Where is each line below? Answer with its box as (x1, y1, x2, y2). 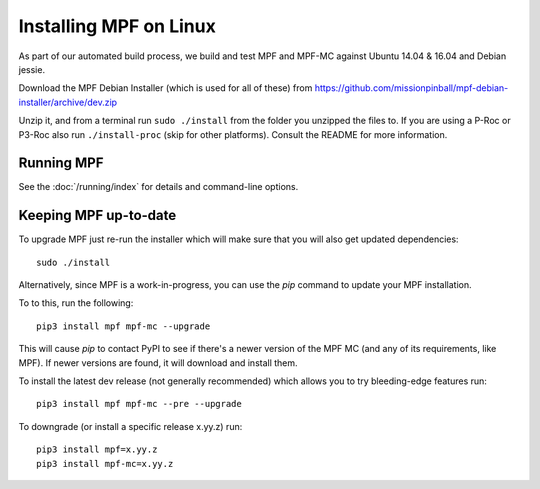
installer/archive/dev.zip (18, 96, 118, 108)
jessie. (18, 63, 45, 75)
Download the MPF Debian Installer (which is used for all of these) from (18, 82, 313, 94)
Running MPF (18, 155, 104, 172)
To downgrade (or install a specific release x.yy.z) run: (18, 420, 243, 432)
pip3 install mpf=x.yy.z (36, 444, 158, 455)
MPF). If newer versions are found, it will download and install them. (18, 356, 299, 369)
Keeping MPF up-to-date (18, 207, 177, 224)
